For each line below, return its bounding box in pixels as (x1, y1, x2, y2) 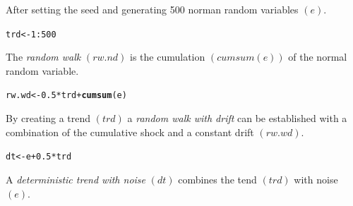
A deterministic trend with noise (6, 171, 146, 186)
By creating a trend (6, 111, 91, 126)
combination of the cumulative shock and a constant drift (6, 124, 254, 139)
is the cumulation (130, 49, 205, 64)
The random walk (6, 49, 81, 64)
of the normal (288, 49, 347, 64)
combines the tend (178, 171, 257, 186)
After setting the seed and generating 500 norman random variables (6, 2, 299, 16)
